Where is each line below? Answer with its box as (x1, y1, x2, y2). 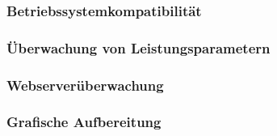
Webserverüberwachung (6, 74, 164, 95)
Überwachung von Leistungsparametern (6, 37, 271, 57)
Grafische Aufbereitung (6, 112, 162, 132)
